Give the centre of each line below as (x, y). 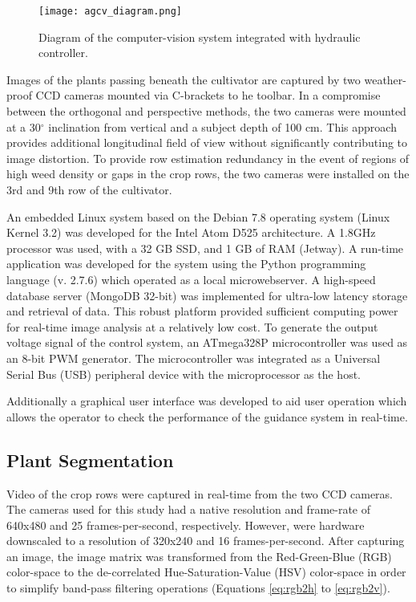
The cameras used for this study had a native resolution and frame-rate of (189, 509)
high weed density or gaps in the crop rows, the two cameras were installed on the (208, 174)
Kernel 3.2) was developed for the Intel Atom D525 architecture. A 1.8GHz (191, 232)
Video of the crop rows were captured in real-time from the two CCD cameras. (200, 493)
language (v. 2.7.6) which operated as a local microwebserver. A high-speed (191, 279)
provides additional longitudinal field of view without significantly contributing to (207, 142)
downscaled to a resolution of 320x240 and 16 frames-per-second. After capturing (206, 541)
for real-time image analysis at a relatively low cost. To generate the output (192, 326)
